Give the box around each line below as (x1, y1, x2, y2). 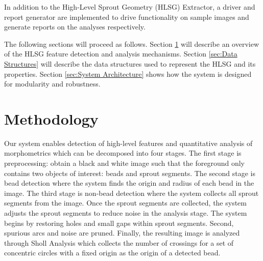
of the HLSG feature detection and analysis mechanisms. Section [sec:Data (4, 48, 237, 59)
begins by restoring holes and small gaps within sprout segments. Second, (4, 217, 234, 228)
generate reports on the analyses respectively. (4, 21, 146, 32)
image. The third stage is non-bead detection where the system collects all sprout (4, 187, 259, 198)
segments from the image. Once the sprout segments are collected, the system (4, 197, 247, 208)
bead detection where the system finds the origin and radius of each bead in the (4, 178, 254, 188)
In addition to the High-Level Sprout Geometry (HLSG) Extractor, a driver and (4, 2, 255, 12)
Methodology (4, 108, 99, 129)
